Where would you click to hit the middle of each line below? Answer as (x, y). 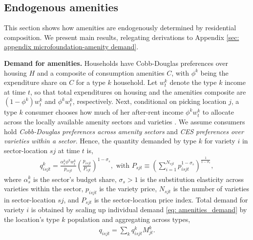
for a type (91, 82)
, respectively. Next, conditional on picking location (149, 101)
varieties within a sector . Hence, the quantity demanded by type (100, 141)
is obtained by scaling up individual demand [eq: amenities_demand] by (139, 210)
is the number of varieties (211, 189)
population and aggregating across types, (129, 219)
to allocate (218, 112)
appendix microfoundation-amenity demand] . (71, 47)
